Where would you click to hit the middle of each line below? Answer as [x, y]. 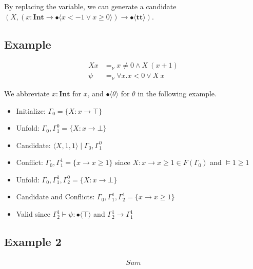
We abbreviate [27, 93]
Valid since [33, 214]
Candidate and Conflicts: [55, 196]
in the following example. [177, 93]
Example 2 [33, 242]
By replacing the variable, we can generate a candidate [90, 6]
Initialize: [31, 110]
